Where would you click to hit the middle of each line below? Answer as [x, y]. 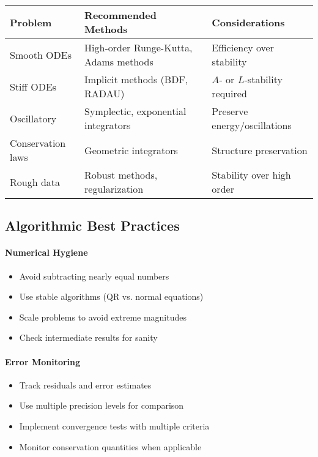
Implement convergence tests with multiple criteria [114, 425]
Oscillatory [33, 118]
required [229, 93]
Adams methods [119, 61]
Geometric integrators [131, 150]
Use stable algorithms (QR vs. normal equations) [111, 296]
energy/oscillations [252, 125]
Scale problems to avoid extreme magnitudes [103, 317]
